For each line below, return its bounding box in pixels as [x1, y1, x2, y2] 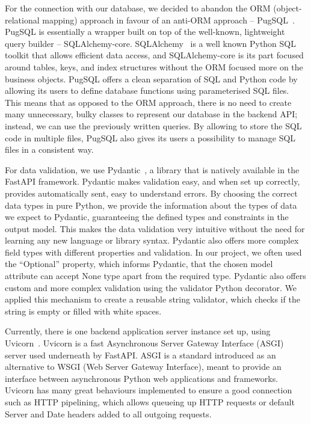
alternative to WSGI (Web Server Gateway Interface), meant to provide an [5, 360, 282, 373]
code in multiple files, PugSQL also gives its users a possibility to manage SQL [5, 131, 296, 144]
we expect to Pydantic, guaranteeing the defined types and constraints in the [5, 210, 289, 223]
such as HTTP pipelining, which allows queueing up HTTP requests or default [5, 396, 295, 408]
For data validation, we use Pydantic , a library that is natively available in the [5, 163, 300, 176]
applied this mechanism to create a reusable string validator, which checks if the [5, 293, 300, 306]
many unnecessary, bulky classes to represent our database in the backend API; [5, 108, 298, 120]
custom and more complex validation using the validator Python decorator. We [5, 281, 297, 293]
